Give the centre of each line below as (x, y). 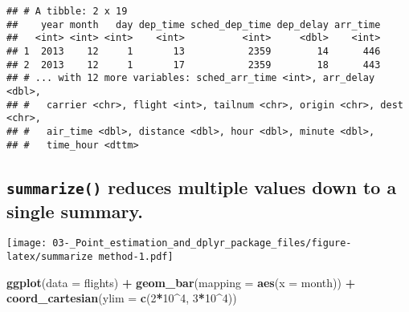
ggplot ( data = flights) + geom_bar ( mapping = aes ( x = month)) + (181, 282)
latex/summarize (50, 257)
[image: (27, 243)
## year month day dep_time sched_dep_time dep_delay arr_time (194, 24)
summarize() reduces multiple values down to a (202, 186)
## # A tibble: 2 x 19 (67, 11)
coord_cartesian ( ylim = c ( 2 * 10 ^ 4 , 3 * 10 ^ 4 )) (122, 298)
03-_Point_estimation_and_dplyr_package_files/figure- (202, 243)
